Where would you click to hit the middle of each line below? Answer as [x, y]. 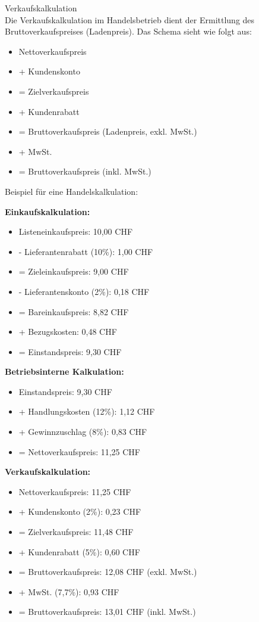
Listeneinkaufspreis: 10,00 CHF [76, 231]
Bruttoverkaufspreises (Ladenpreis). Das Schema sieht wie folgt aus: [128, 31]
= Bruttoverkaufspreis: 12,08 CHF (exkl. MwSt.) [108, 572]
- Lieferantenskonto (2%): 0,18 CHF [84, 291]
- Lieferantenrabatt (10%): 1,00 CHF [86, 251]
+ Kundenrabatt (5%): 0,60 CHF [79, 551]
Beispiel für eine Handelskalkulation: [72, 191]
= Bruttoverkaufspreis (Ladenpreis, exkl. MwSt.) [108, 131]
